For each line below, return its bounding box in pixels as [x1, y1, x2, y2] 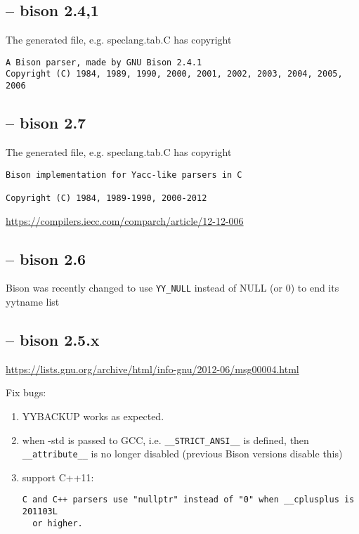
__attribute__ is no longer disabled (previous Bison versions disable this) [22, 446, 343, 461]
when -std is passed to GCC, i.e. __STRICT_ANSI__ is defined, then [22, 432, 309, 447]
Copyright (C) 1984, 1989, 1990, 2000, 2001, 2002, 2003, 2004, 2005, [6, 69, 343, 79]
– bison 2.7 [6, 112, 86, 133]
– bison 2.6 [6, 247, 86, 269]
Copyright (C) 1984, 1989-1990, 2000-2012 [6, 193, 207, 203]
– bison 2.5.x [6, 328, 100, 350]
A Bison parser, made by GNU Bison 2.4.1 [6, 57, 202, 67]
